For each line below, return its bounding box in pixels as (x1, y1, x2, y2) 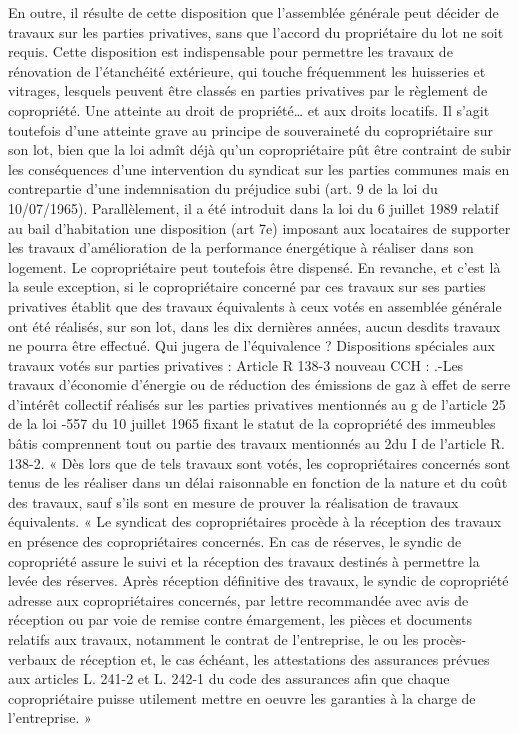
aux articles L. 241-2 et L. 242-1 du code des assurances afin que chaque (8, 668, 450, 689)
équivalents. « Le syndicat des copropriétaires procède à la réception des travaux (8, 511, 502, 532)
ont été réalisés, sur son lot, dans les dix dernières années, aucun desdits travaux (8, 315, 501, 336)
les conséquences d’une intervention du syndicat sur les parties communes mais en (8, 158, 510, 179)
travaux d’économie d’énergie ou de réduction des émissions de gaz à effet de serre (8, 374, 511, 395)
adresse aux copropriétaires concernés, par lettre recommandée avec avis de (8, 589, 469, 610)
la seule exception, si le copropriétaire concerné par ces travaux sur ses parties (8, 276, 486, 297)
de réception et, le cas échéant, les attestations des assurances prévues (61, 648, 490, 669)
